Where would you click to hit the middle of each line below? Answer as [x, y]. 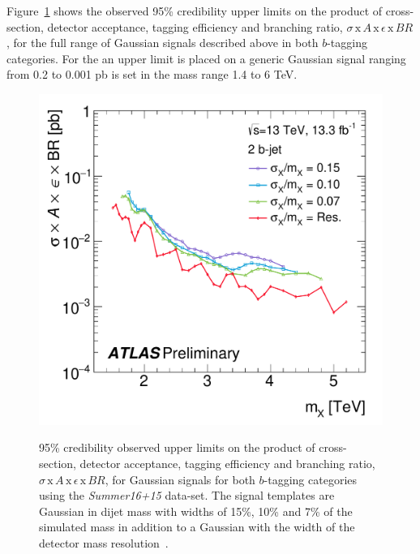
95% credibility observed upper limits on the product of [177, 447]
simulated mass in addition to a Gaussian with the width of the [197, 527]
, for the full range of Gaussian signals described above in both [163, 43]
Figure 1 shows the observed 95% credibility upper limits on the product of [195, 11]
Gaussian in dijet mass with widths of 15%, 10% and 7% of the [196, 511]
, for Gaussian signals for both [180, 479]
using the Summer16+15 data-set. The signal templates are [187, 495]
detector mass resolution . [104, 542]
